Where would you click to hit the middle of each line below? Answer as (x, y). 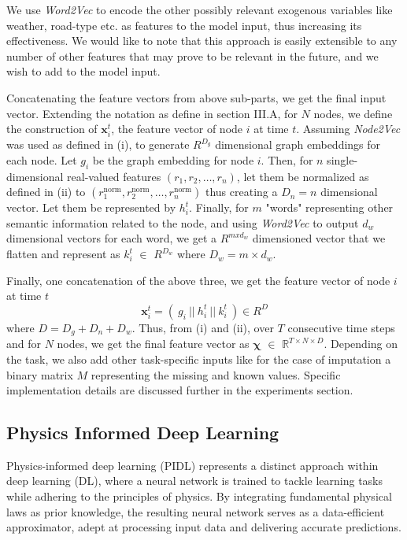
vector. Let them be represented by (91, 207)
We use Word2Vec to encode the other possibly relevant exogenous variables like (200, 9)
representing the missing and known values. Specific (216, 374)
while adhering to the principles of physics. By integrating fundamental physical (199, 496)
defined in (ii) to (46, 192)
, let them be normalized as (303, 176)
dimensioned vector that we (319, 238)
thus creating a (241, 192)
